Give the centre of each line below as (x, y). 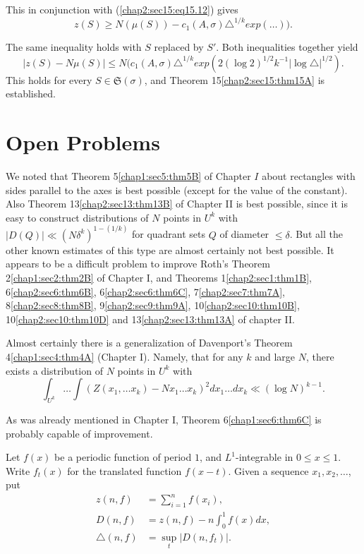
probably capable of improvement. (79, 433)
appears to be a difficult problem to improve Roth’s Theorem (138, 264)
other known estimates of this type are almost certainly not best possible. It (170, 249)
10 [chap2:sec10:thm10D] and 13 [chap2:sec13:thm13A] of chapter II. (150, 319)
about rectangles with (309, 176)
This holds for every (49, 79)
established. (31, 94)
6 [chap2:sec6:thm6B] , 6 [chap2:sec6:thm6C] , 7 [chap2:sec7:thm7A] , (145, 291)
